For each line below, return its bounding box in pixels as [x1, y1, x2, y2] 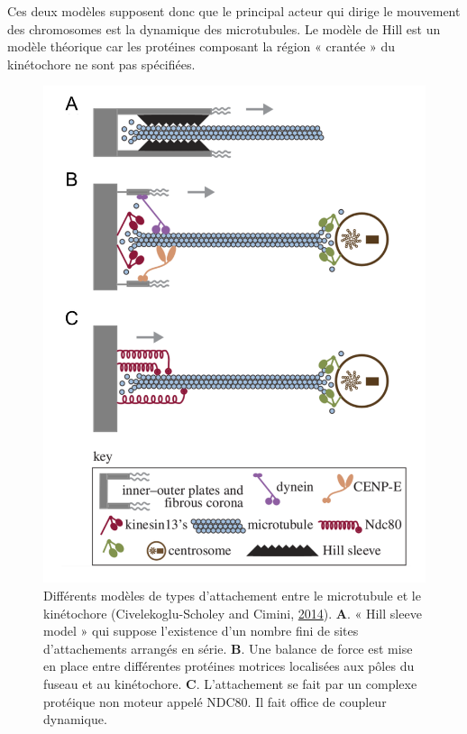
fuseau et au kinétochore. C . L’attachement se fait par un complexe [43, 674, 417, 693]
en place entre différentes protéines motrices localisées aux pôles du [43, 656, 415, 675]
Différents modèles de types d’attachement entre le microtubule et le [43, 585, 421, 604]
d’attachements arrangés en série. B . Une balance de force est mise [43, 638, 413, 657]
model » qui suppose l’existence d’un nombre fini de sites [43, 621, 359, 640]
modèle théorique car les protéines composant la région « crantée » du [7, 37, 396, 56]
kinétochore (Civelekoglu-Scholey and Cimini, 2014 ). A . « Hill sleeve [43, 603, 422, 622]
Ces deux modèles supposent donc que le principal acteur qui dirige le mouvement [7, 2, 461, 20]
